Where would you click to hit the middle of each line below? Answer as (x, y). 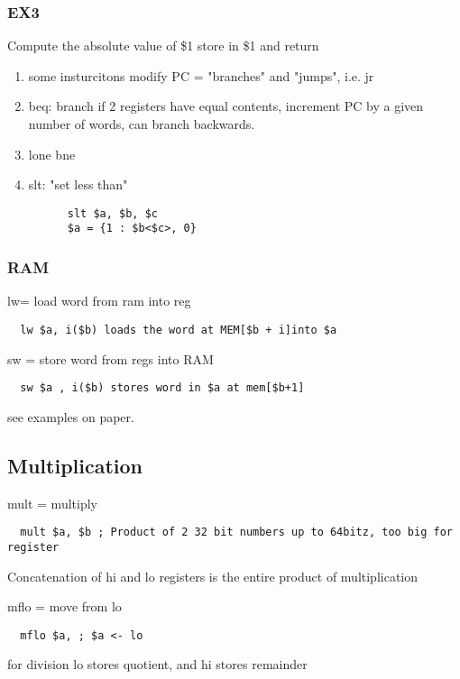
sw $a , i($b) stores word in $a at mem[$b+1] (162, 388)
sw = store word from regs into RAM (110, 358)
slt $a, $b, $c (112, 213)
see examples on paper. (71, 416)
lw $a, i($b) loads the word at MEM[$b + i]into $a (179, 330)
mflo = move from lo (64, 606)
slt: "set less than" (78, 184)
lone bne (52, 154)
